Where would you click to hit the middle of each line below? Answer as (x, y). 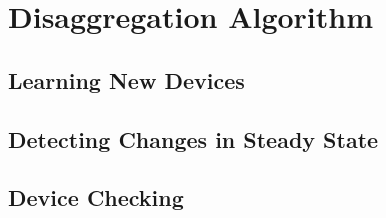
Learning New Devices (126, 79)
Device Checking (96, 197)
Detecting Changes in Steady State (193, 138)
